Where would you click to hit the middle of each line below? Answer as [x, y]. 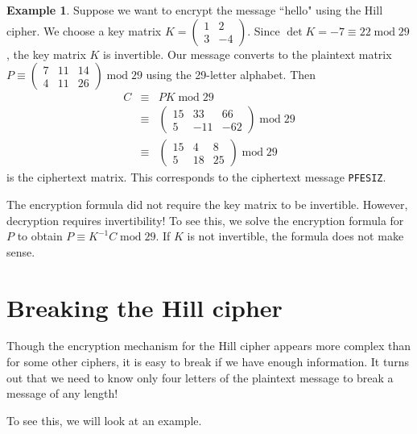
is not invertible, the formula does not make [295, 236]
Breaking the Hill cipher [145, 307]
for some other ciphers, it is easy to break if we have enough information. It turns [208, 362]
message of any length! [62, 393]
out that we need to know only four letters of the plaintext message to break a [200, 377]
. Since [264, 30]
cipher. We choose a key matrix [84, 30]
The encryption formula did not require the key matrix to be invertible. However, [207, 204]
